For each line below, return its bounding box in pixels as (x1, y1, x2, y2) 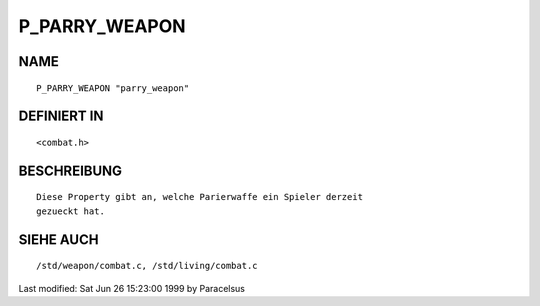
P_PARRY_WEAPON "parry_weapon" (36, 82, 190, 94)
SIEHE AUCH (18, 231, 99, 248)
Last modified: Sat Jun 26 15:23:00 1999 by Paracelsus (18, 282, 245, 294)
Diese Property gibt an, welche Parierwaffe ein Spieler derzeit (36, 191, 364, 203)
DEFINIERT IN (18, 108, 104, 125)
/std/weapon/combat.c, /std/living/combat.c (36, 260, 259, 272)
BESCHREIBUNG (18, 162, 123, 179)
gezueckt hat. (36, 205, 105, 217)
